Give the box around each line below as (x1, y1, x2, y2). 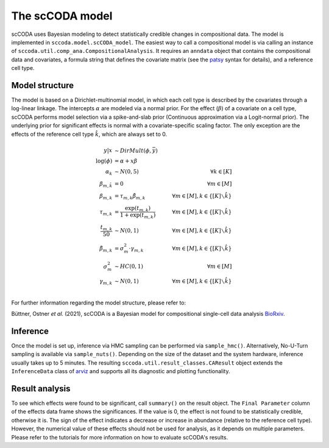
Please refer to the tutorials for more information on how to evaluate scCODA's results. (11, 433, 228, 441)
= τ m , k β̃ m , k (114, 192, 146, 201)
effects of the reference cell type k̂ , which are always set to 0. (11, 130, 168, 138)
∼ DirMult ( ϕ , (114, 147, 152, 154)
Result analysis (11, 383, 71, 394)
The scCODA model (11, 9, 113, 23)
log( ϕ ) (95, 158, 113, 164)
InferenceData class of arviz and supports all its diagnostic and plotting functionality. (11, 368, 230, 375)
